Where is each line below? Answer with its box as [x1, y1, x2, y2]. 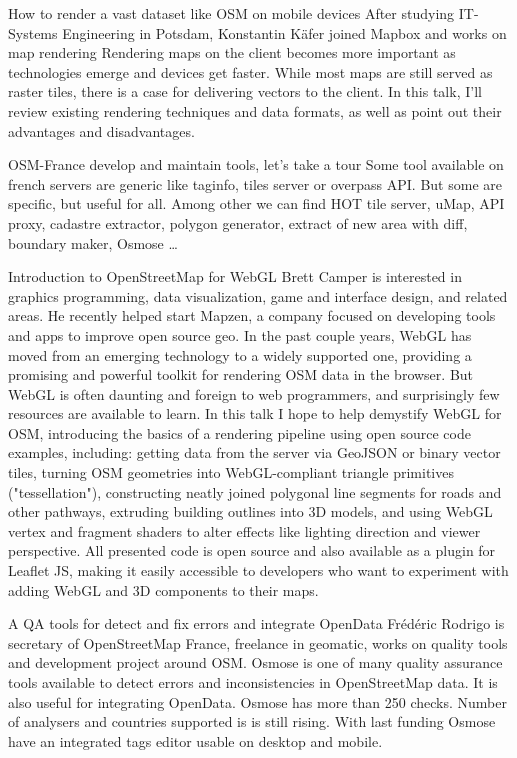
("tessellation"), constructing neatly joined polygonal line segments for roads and [8, 481, 502, 502]
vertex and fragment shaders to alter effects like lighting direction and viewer [8, 520, 481, 541]
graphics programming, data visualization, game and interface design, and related [8, 285, 508, 306]
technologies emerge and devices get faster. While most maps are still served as [8, 61, 493, 82]
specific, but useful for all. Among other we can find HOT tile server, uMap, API [8, 193, 505, 214]
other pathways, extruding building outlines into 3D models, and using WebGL [8, 501, 493, 522]
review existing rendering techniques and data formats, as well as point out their [8, 100, 502, 121]
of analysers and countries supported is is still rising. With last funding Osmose [8, 711, 496, 732]
